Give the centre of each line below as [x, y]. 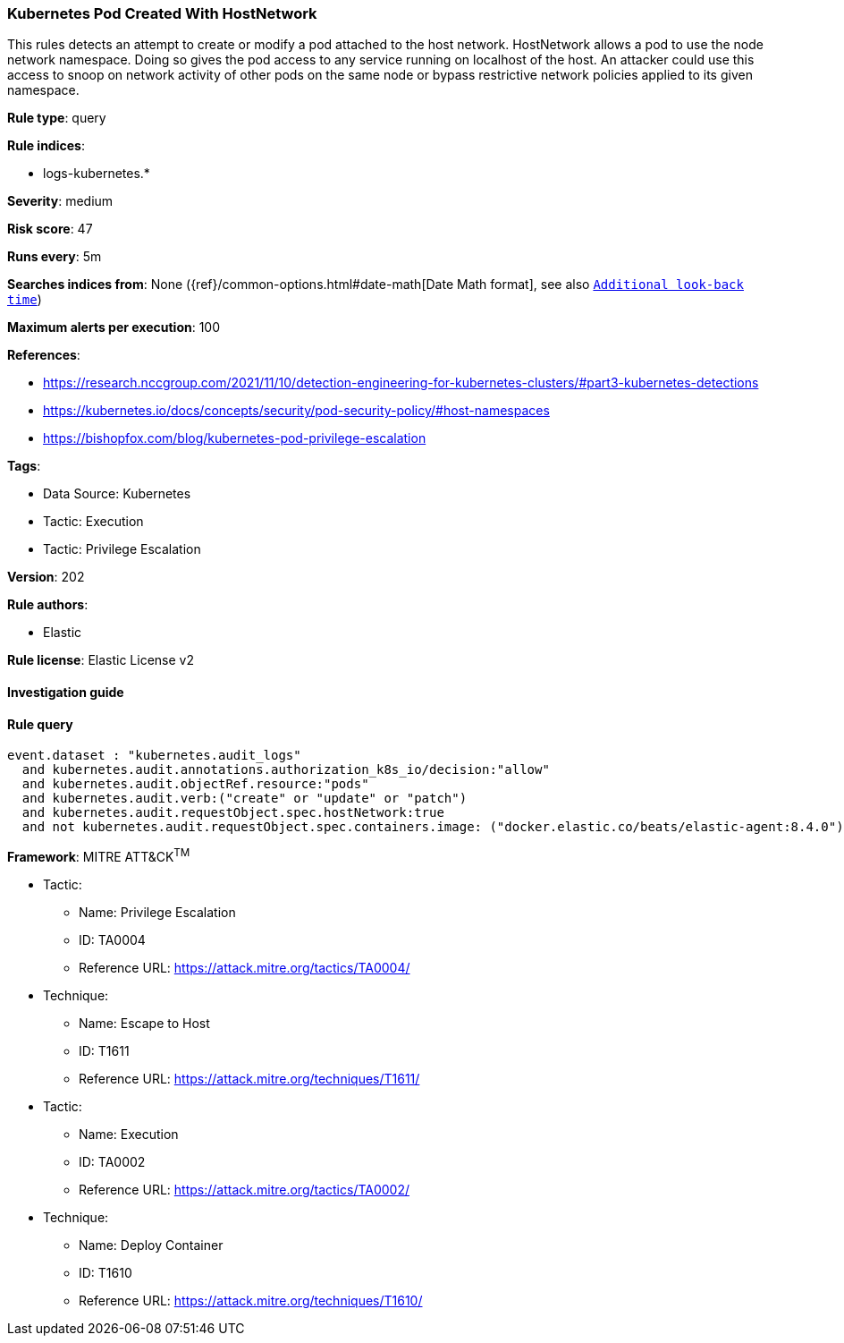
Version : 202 [46, 577]
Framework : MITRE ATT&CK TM [99, 855]
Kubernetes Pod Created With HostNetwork [162, 13]
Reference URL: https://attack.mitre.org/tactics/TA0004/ [245, 967]
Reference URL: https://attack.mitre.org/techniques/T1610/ [251, 1300]
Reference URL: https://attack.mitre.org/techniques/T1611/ [249, 1078]
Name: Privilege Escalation [157, 912]
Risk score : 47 [50, 229]
